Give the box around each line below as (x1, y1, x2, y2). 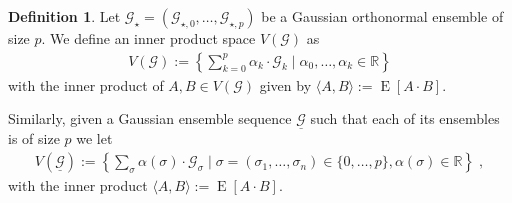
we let (76, 128, 113, 149)
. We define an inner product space (41, 28, 256, 48)
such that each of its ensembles (310, 108, 500, 129)
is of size (8, 128, 60, 149)
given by (259, 74, 312, 95)
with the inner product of (8, 74, 164, 95)
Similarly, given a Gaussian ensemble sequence (8, 108, 292, 129)
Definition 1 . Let (8, 6, 121, 26)
